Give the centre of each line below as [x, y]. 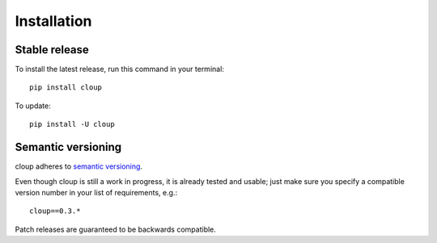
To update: [33, 106]
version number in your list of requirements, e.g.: [96, 192]
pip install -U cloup [72, 124]
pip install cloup [66, 88]
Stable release [52, 50]
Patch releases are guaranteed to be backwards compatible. [115, 229]
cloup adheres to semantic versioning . [79, 166]
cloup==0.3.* [55, 211]
